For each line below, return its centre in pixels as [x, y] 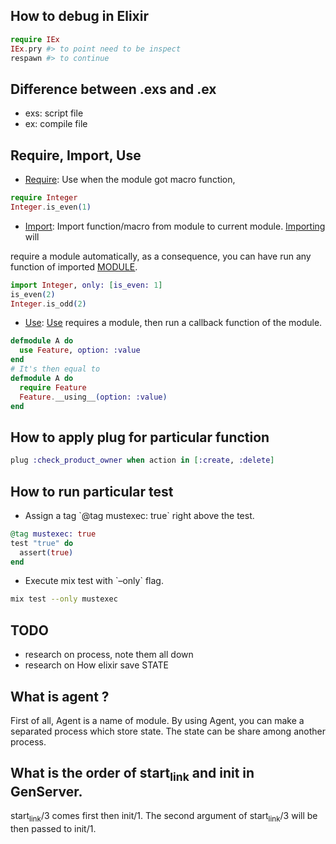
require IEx [35, 39]
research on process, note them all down [109, 655]
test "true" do [42, 543]
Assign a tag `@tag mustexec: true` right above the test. [139, 515]
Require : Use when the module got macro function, [130, 180]
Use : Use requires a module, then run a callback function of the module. [173, 323]
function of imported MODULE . [74, 266]
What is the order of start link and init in [132, 774]
